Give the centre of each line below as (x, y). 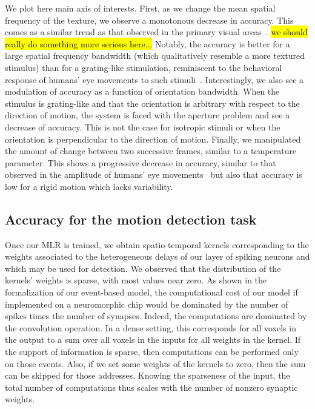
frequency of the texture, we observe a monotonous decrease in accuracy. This (149, 20)
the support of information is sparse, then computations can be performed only (152, 352)
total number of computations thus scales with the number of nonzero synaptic (151, 387)
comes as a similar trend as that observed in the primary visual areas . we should (156, 32)
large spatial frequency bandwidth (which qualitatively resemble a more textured (155, 56)
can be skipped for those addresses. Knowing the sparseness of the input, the (148, 375)
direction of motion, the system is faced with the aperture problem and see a (148, 115)
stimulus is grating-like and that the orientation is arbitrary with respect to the (152, 103)
